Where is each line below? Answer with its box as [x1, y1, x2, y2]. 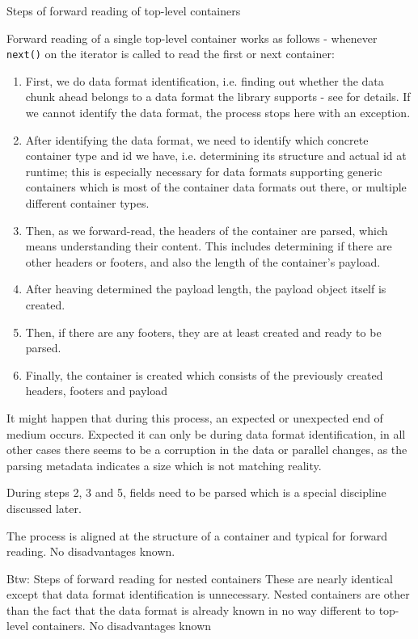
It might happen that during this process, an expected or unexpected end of [6, 409, 383, 426]
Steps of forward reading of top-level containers [6, 2, 241, 19]
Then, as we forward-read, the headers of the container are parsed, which [25, 221, 388, 238]
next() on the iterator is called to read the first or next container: [6, 45, 335, 62]
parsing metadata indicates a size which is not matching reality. [6, 456, 322, 473]
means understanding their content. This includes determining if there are [25, 238, 392, 254]
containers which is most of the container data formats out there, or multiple [25, 179, 407, 195]
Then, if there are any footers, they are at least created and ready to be [25, 323, 382, 340]
